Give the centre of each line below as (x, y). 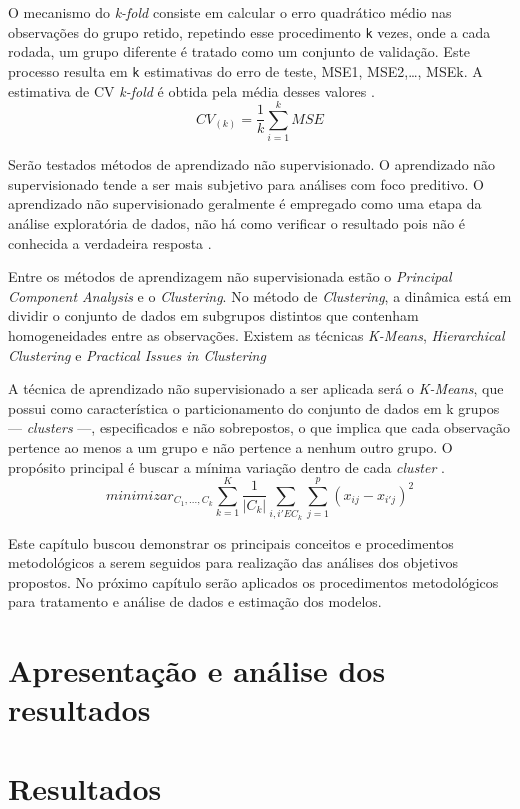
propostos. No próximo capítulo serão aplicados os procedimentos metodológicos (253, 581)
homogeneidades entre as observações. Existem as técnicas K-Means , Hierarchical (256, 334)
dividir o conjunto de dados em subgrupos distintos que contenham (213, 315)
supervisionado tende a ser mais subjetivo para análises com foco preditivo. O (246, 183)
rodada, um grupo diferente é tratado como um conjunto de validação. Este (239, 51)
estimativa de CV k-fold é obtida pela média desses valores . (191, 90)
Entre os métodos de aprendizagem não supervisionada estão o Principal (230, 276)
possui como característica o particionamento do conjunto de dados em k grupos (254, 407)
